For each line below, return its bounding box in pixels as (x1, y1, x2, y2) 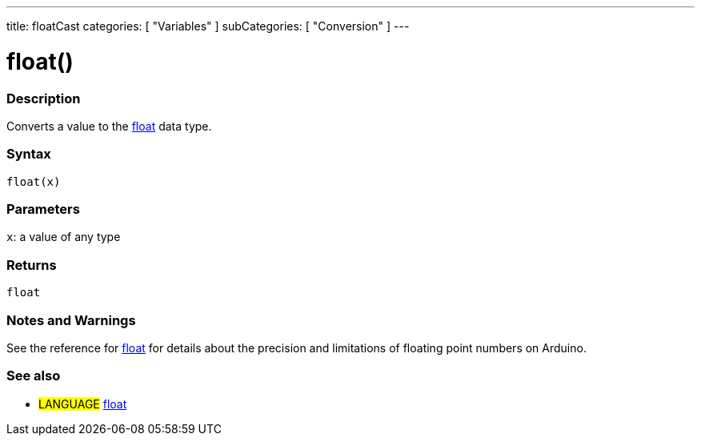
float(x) (6, 175, 61, 188)
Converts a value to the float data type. (6, 119, 212, 133)
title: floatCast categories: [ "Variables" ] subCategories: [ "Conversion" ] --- (6, 19, 410, 33)
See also (6, 368, 61, 384)
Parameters (6, 201, 80, 217)
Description (6, 90, 81, 106)
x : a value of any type (6, 230, 121, 244)
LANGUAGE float (38, 396, 127, 411)
